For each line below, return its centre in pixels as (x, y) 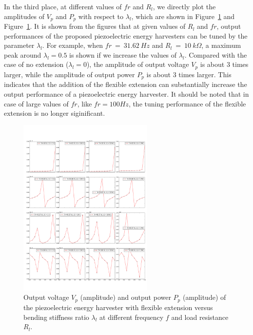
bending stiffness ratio (56, 317)
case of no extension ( (36, 64)
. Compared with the (216, 54)
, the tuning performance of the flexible (187, 103)
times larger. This (205, 74)
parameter (19, 45)
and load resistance (200, 317)
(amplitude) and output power (126, 297)
